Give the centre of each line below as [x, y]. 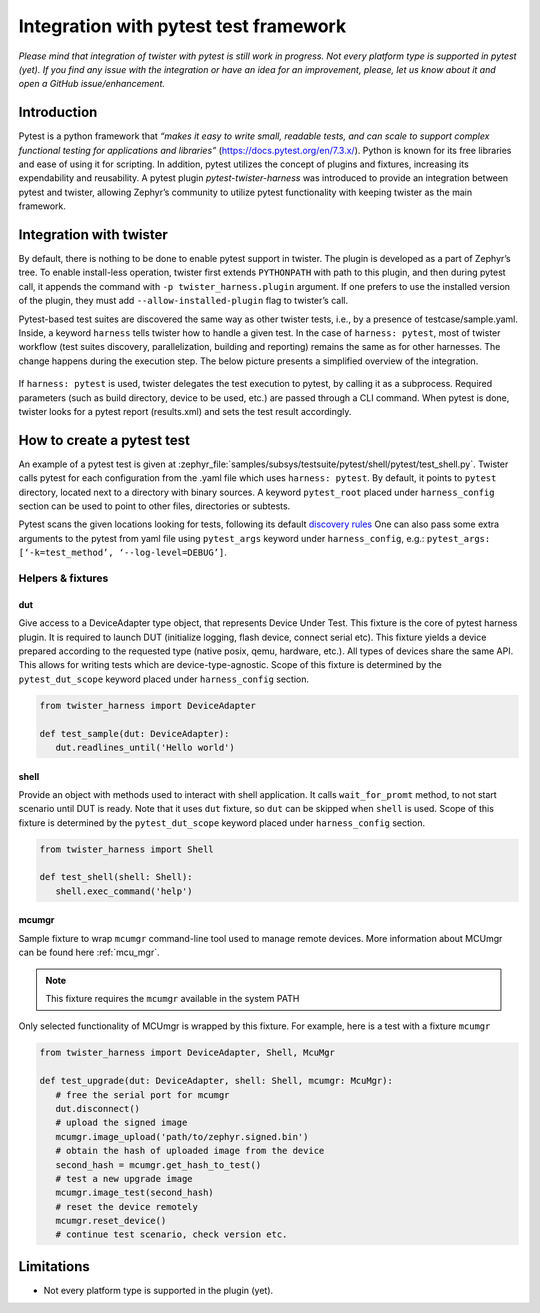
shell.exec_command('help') [124, 891]
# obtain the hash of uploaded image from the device [190, 1151]
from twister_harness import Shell [126, 849]
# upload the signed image [121, 1123]
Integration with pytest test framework [182, 26]
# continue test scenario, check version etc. [171, 1234]
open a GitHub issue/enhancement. [91, 84]
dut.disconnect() [97, 1108]
